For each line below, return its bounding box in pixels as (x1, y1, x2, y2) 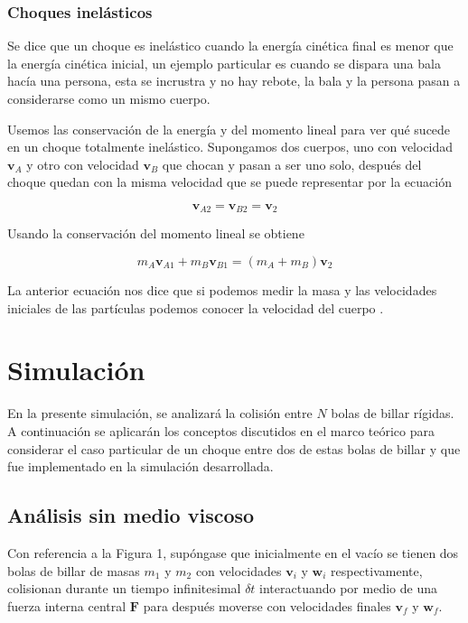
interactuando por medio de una (259, 579, 437, 598)
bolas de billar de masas (7, 561, 140, 580)
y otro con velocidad (26, 154, 139, 173)
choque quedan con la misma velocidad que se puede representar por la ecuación (7, 172, 452, 191)
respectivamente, (331, 561, 423, 580)
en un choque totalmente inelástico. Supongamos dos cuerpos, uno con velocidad (7, 137, 454, 156)
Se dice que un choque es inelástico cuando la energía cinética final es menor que (7, 36, 454, 55)
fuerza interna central (7, 596, 126, 615)
